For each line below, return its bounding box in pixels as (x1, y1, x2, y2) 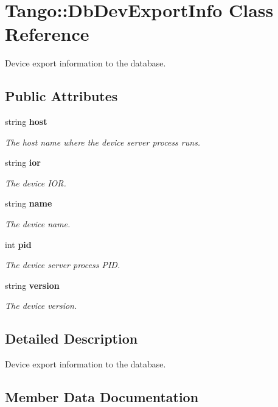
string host (5, 115, 47, 128)
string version (5, 278, 60, 291)
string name (5, 197, 52, 210)
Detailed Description (5, 329, 138, 348)
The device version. (5, 299, 77, 312)
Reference (5, 21, 89, 46)
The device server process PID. (5, 258, 120, 271)
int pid (5, 238, 32, 250)
